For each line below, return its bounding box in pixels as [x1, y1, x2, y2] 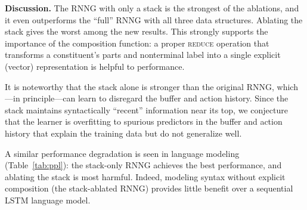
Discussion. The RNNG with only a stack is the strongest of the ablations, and [5, 2, 299, 14]
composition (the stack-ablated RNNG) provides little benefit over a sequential [5, 182, 293, 194]
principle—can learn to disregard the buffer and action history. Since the [23, 92, 289, 104]
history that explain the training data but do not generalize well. [5, 126, 242, 139]
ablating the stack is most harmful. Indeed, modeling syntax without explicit [5, 170, 286, 183]
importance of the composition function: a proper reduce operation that [5, 36, 269, 49]
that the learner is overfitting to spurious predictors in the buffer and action [5, 115, 283, 128]
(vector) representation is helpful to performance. [5, 60, 185, 72]
